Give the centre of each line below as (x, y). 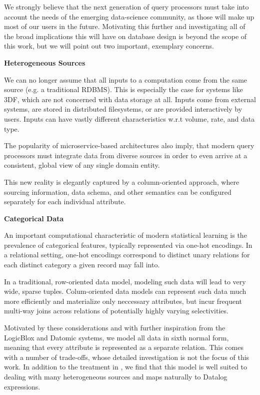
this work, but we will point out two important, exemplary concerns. (109, 46)
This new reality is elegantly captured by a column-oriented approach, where (122, 181)
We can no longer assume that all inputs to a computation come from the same (126, 79)
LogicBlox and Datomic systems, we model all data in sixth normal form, (116, 337)
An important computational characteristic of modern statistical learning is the (125, 235)
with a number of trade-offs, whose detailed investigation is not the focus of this (127, 357)
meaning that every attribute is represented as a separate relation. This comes (124, 347)
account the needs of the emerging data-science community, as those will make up (129, 16)
